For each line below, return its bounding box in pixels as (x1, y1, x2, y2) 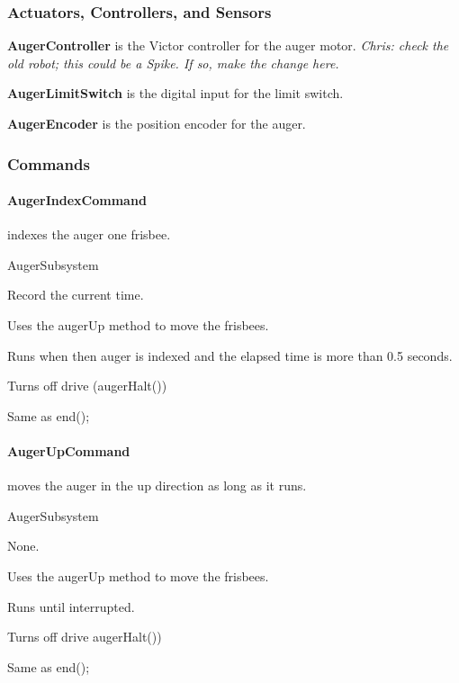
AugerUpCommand (7, 441, 130, 460)
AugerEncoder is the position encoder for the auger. (7, 114, 306, 132)
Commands (7, 152, 90, 175)
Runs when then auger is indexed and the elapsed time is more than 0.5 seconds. (7, 346, 453, 364)
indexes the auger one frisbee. (7, 225, 171, 244)
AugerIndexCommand (7, 191, 147, 210)
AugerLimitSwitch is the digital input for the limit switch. (7, 84, 344, 103)
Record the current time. (7, 285, 144, 304)
